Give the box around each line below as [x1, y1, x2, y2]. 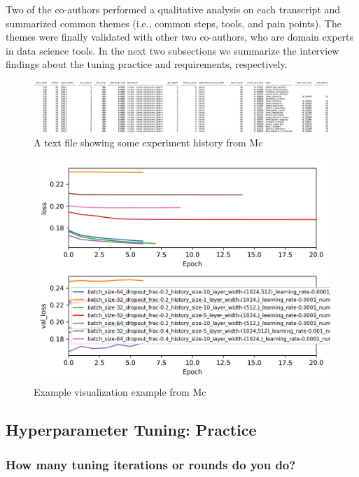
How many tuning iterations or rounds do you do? [6, 455, 296, 473]
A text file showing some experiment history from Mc [34, 135, 263, 150]
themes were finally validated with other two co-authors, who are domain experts [6, 29, 354, 44]
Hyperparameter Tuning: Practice [6, 419, 257, 441]
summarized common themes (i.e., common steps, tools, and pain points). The [6, 15, 342, 30]
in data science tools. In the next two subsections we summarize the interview [6, 43, 339, 57]
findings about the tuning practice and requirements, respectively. [6, 57, 288, 71]
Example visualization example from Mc [34, 385, 206, 399]
